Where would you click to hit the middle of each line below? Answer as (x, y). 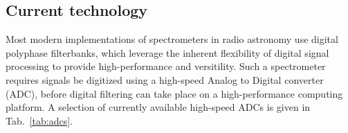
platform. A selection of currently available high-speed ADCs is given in (158, 107)
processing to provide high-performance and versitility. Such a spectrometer (166, 66)
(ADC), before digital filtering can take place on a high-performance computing (174, 93)
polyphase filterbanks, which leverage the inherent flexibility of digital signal (167, 52)
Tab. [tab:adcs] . (39, 120)
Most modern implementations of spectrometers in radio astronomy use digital (172, 39)
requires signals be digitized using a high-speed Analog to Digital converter (165, 79)
